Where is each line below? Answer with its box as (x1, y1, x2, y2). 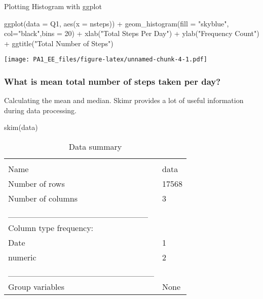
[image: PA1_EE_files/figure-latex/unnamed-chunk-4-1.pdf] (4, 56, 207, 63)
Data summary (68, 141, 122, 153)
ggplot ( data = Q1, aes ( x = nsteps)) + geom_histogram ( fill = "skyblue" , (4, 18, 229, 28)
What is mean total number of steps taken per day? (4, 75, 221, 87)
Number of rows (8, 178, 65, 190)
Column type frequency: (8, 222, 94, 234)
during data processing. (4, 105, 77, 115)
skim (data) (4, 122, 38, 132)
